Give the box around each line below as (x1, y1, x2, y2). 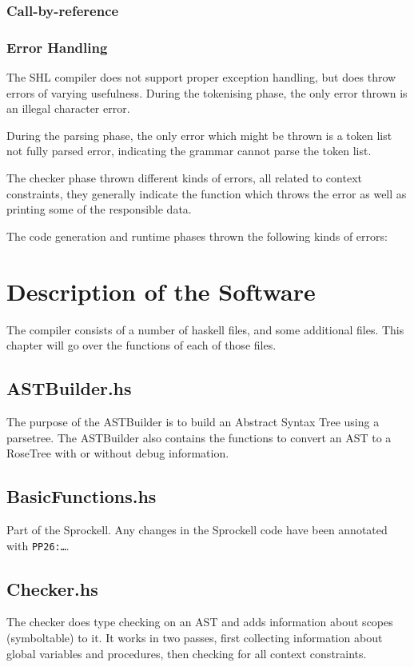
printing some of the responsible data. (6, 201, 192, 218)
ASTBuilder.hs (6, 376, 132, 401)
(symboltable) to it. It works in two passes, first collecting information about (6, 629, 383, 645)
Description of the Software (6, 274, 316, 307)
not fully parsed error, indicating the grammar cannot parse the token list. (6, 142, 372, 159)
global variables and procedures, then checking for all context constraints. (6, 645, 367, 661)
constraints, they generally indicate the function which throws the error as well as (6, 185, 407, 202)
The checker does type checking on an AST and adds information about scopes (6, 613, 393, 630)
